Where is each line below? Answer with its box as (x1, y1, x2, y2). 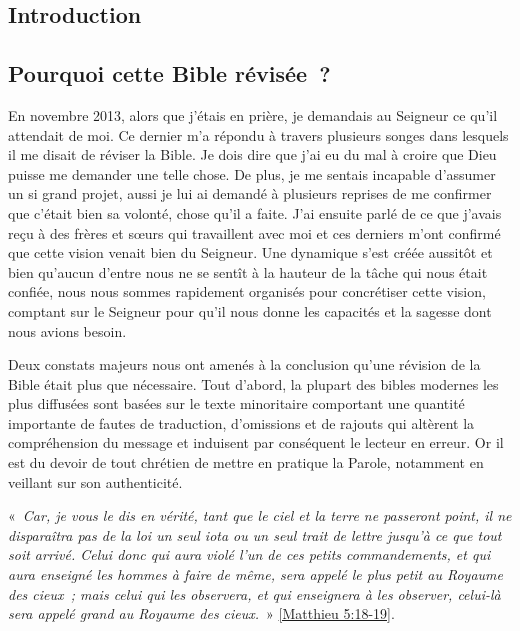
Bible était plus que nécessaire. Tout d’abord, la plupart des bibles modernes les (8, 373, 499, 394)
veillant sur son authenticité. (8, 471, 183, 492)
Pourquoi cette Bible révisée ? (8, 58, 331, 89)
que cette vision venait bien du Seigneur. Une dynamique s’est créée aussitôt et (8, 242, 493, 263)
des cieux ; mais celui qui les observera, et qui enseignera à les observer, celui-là (8, 583, 501, 604)
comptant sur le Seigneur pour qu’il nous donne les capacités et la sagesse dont (8, 300, 492, 321)
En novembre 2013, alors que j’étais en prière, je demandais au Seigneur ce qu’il (8, 104, 498, 125)
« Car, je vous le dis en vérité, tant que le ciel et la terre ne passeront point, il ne (8, 505, 512, 526)
